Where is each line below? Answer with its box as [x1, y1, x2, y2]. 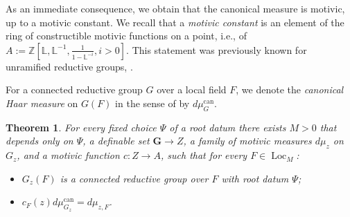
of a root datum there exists [169, 120, 286, 134]
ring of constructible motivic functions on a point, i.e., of [6, 28, 247, 43]
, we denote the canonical [236, 82, 344, 97]
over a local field [157, 82, 227, 97]
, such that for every [160, 148, 247, 162]
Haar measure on [6, 95, 78, 110]
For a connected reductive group [6, 82, 143, 97]
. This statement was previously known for [126, 42, 307, 57]
